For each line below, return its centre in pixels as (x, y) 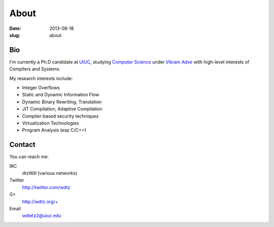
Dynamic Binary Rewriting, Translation (62, 102)
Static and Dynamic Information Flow (61, 95)
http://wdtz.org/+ (40, 201)
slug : (15, 35)
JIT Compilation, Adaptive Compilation (62, 109)
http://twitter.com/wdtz (46, 187)
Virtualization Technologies (50, 123)
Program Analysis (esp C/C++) (54, 130)
